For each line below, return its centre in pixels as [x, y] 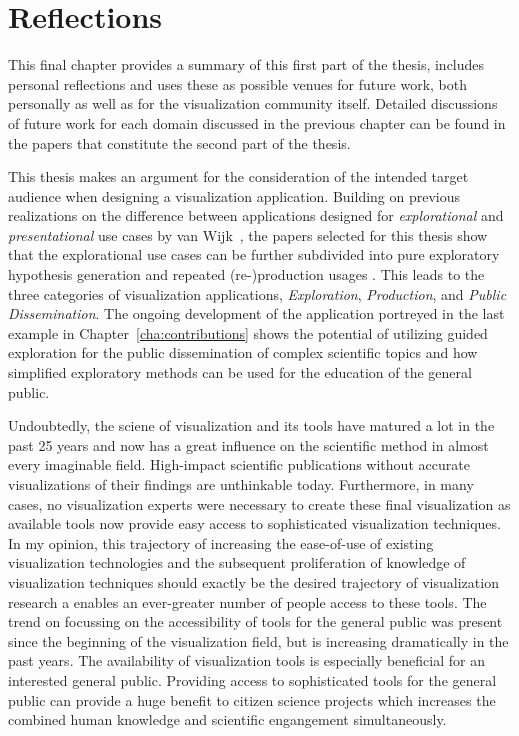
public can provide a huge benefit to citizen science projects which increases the [252, 699]
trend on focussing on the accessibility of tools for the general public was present [255, 621]
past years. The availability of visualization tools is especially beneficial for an [246, 660]
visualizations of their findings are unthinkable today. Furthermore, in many [241, 484]
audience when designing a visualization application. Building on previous [234, 195]
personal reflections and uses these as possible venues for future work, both [237, 83]
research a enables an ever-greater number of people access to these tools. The [247, 601]
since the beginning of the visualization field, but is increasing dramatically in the [258, 640]
